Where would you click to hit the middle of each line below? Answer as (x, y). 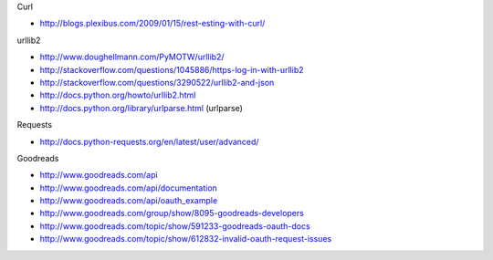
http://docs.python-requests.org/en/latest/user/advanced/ (149, 141)
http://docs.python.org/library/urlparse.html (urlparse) (142, 108)
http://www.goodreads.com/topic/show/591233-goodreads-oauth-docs (175, 226)
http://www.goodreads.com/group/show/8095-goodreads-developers (172, 213)
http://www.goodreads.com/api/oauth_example (129, 201)
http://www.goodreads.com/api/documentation (129, 188)
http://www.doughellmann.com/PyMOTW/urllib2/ (132, 57)
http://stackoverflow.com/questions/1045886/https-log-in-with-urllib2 (172, 69)
